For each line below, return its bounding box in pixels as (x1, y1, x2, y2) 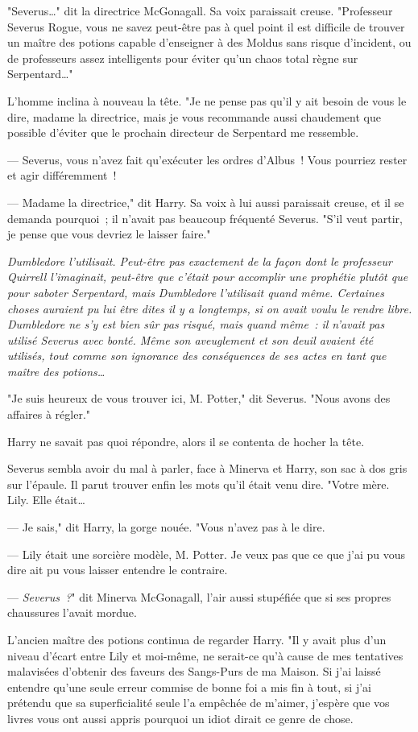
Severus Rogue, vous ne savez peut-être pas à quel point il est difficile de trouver (7, 18, 405, 35)
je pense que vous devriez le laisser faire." (7, 225, 211, 242)
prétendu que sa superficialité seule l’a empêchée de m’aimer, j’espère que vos (7, 694, 390, 711)
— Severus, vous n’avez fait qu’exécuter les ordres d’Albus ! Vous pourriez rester (7, 151, 408, 167)
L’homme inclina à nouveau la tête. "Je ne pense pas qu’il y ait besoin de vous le (7, 92, 407, 109)
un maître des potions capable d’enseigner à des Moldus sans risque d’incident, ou (7, 34, 412, 51)
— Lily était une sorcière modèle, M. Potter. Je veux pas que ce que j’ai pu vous (7, 545, 406, 562)
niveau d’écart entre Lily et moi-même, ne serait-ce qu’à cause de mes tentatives (7, 647, 404, 664)
